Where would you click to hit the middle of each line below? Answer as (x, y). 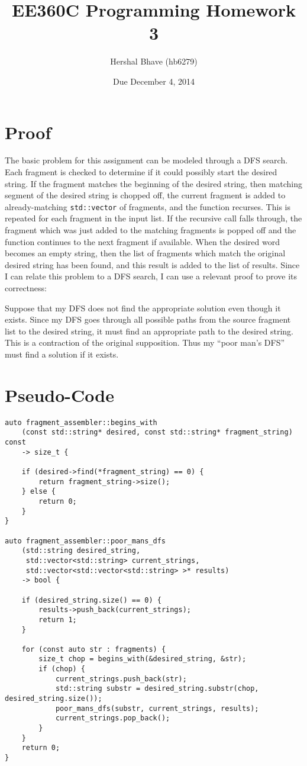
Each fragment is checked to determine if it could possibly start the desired (141, 172)
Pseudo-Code (59, 395)
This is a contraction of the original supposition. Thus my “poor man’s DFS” (145, 342)
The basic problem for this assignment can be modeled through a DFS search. (146, 160)
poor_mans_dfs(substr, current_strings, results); (157, 708)
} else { (38, 492)
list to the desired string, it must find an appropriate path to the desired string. (149, 331)
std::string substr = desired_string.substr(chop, (157, 689)
